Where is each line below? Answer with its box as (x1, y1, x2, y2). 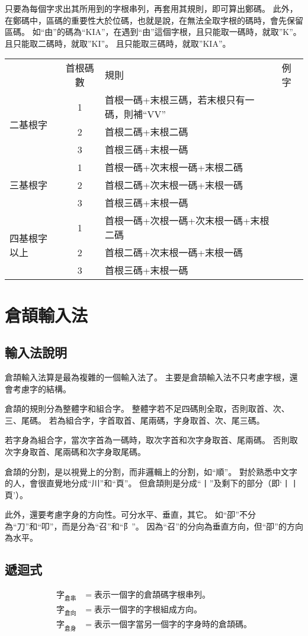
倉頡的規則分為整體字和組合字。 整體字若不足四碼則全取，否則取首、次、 (5, 402, 290, 415)
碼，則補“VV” (105, 107, 166, 121)
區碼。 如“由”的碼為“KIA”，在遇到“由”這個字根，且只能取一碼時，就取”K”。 (5, 25, 301, 38)
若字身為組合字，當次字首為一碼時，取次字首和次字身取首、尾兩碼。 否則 (5, 434, 290, 446)
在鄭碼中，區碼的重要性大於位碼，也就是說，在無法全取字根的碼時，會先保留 (5, 14, 303, 26)
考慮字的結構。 (12, 382, 71, 395)
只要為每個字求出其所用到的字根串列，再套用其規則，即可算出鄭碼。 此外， (5, 2, 298, 14)
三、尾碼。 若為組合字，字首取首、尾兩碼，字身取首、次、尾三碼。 (5, 414, 265, 426)
